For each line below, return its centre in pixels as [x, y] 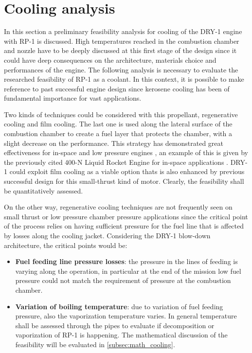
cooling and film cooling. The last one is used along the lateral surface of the [118, 124]
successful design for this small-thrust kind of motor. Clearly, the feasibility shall [124, 181]
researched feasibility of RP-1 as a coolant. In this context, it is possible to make [124, 79]
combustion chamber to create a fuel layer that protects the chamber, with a [118, 133]
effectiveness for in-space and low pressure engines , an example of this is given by [126, 152]
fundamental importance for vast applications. [73, 98]
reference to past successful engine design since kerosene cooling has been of [117, 88]
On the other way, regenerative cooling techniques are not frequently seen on [118, 207]
